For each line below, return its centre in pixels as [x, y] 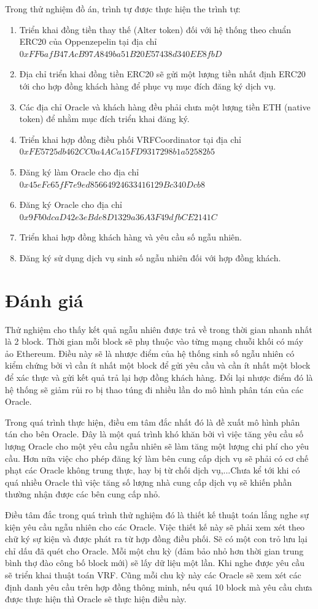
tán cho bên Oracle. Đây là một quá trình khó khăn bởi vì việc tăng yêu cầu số [154, 434]
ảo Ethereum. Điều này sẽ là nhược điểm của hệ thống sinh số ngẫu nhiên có [150, 353]
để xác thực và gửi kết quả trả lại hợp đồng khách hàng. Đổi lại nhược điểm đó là [159, 377]
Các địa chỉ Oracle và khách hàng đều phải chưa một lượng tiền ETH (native [165, 106]
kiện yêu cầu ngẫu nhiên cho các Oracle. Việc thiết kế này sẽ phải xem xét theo [155, 527]
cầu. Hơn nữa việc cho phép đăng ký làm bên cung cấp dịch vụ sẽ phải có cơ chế [157, 458]
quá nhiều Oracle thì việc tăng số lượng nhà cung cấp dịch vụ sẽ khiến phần [149, 482]
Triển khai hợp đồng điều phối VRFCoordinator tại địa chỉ [130, 139]
